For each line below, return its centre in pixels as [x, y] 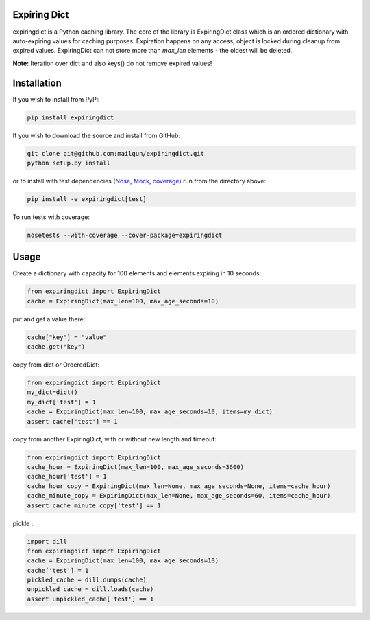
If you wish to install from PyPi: [56, 99]
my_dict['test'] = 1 [61, 402]
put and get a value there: [49, 319]
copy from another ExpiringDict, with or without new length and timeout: [115, 439]
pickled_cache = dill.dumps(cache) [87, 580]
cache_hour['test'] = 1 [67, 477]
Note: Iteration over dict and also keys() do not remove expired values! [112, 63]
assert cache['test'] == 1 [72, 421]
